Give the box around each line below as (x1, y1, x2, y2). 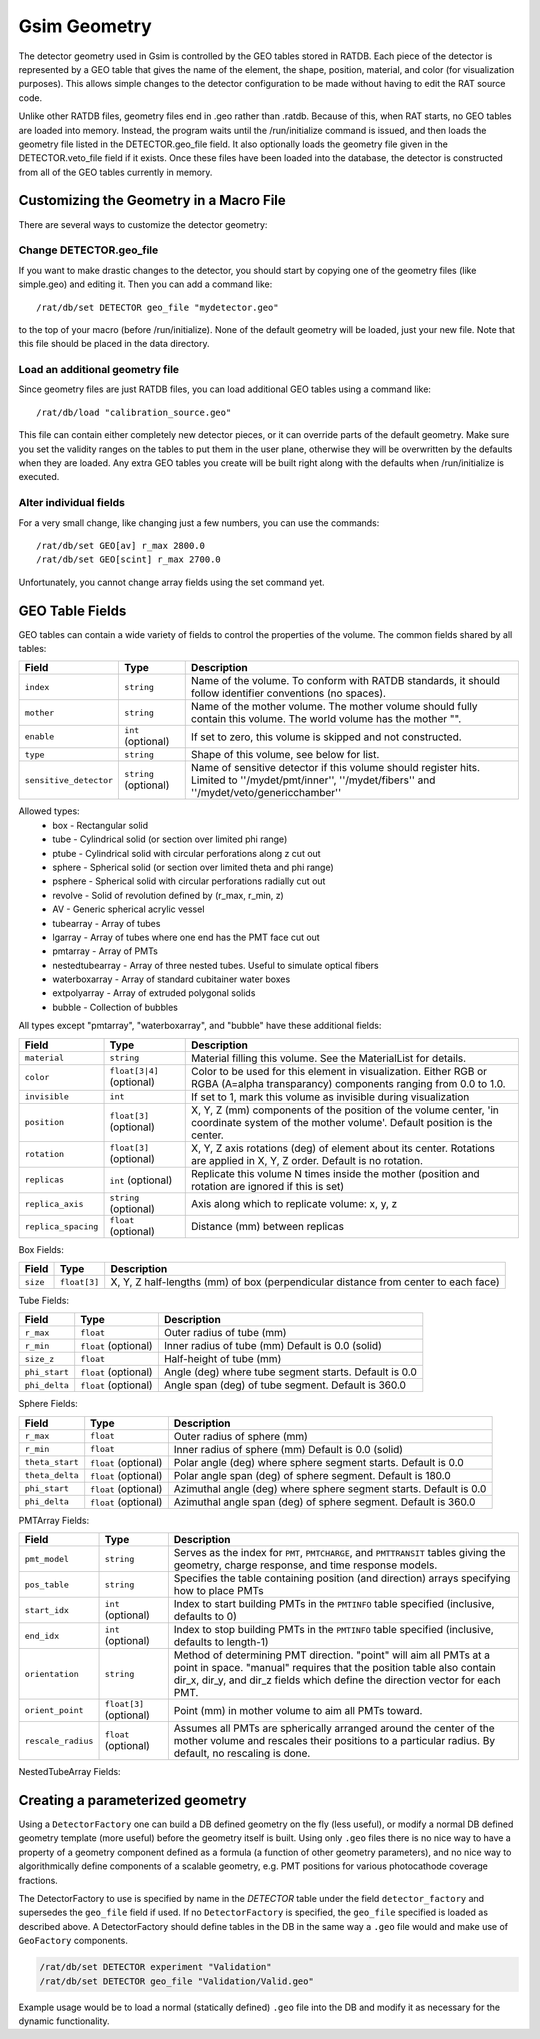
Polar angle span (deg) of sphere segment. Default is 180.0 (173, 1468, 452, 1482)
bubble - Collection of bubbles (52, 1001, 179, 1013)
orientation (24, 1668, 79, 1679)
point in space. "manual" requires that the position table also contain (173, 1661, 497, 1675)
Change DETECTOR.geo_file (18, 243, 159, 257)
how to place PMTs (173, 1584, 264, 1598)
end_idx (24, 1630, 60, 1641)
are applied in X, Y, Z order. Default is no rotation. (190, 1153, 424, 1167)
